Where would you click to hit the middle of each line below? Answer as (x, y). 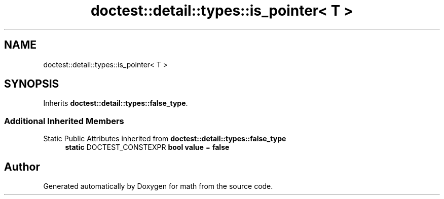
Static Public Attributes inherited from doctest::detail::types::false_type (165, 139)
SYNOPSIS (32, 84)
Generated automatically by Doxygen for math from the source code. (158, 186)
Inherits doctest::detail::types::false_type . (116, 103)
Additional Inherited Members (64, 121)
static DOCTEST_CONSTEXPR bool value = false (147, 147)
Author (22, 167)
